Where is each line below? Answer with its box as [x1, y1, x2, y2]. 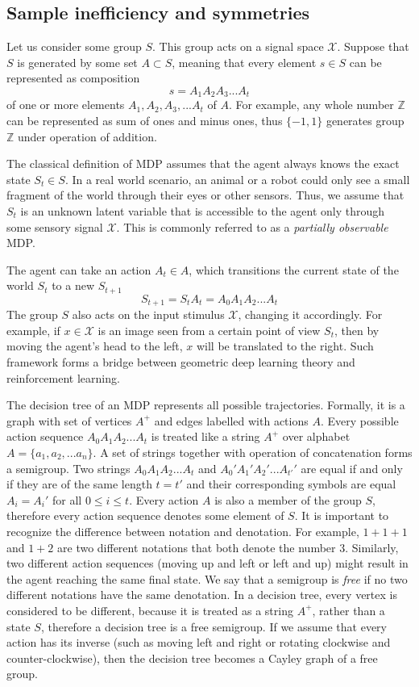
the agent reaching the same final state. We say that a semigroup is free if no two [6, 570, 408, 587]
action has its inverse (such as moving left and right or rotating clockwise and [6, 634, 391, 651]
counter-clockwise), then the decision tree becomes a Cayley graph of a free [6, 649, 378, 666]
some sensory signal [6, 218, 103, 235]
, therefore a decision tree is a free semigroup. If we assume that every [40, 618, 387, 635]
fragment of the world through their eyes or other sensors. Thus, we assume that [6, 186, 404, 203]
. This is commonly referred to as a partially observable [116, 218, 388, 235]
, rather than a [312, 601, 385, 618]
